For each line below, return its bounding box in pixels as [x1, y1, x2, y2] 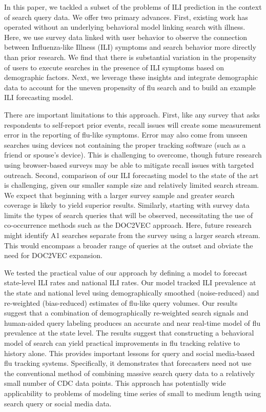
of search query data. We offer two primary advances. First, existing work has [4, 11, 248, 22]
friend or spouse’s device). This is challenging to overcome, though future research [4, 149, 262, 160]
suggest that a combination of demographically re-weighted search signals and [4, 307, 249, 318]
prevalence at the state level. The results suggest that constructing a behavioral [4, 327, 254, 338]
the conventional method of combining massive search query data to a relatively [4, 367, 255, 378]
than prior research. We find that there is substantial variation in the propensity [4, 51, 257, 62]
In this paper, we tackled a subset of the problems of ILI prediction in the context [4, 2, 262, 12]
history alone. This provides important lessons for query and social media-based [4, 347, 255, 358]
